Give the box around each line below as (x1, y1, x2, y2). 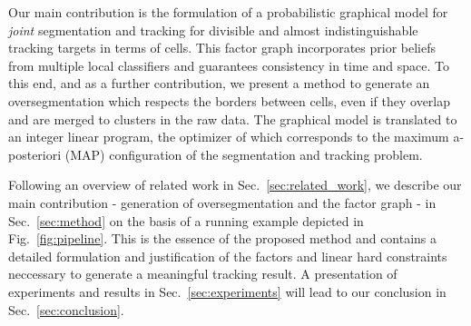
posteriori (8, 144, 62, 163)
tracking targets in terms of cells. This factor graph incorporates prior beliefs (8, 38, 436, 57)
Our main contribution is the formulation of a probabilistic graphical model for (8, 3, 448, 21)
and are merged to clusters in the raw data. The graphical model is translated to (8, 109, 457, 128)
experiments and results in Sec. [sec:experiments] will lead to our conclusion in (8, 282, 446, 301)
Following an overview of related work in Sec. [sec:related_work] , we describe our (8, 175, 462, 194)
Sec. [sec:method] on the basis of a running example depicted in (8, 211, 364, 230)
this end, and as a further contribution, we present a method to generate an (8, 74, 430, 93)
